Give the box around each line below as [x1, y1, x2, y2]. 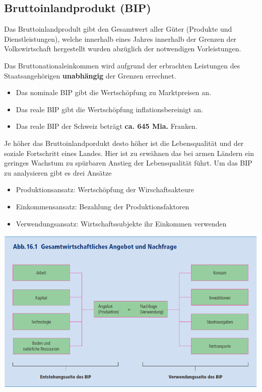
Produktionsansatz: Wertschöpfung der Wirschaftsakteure [16, 184, 194, 195]
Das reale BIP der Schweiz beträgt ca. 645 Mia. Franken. [16, 121, 198, 131]
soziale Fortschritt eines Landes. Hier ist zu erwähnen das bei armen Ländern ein [4, 147, 254, 158]
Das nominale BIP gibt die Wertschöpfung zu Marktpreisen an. [16, 87, 211, 98]
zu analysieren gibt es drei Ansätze [4, 167, 112, 178]
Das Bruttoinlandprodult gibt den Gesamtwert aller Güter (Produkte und [4, 24, 232, 34]
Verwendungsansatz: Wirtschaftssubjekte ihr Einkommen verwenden [16, 218, 227, 228]
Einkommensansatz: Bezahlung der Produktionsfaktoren [16, 201, 189, 211]
